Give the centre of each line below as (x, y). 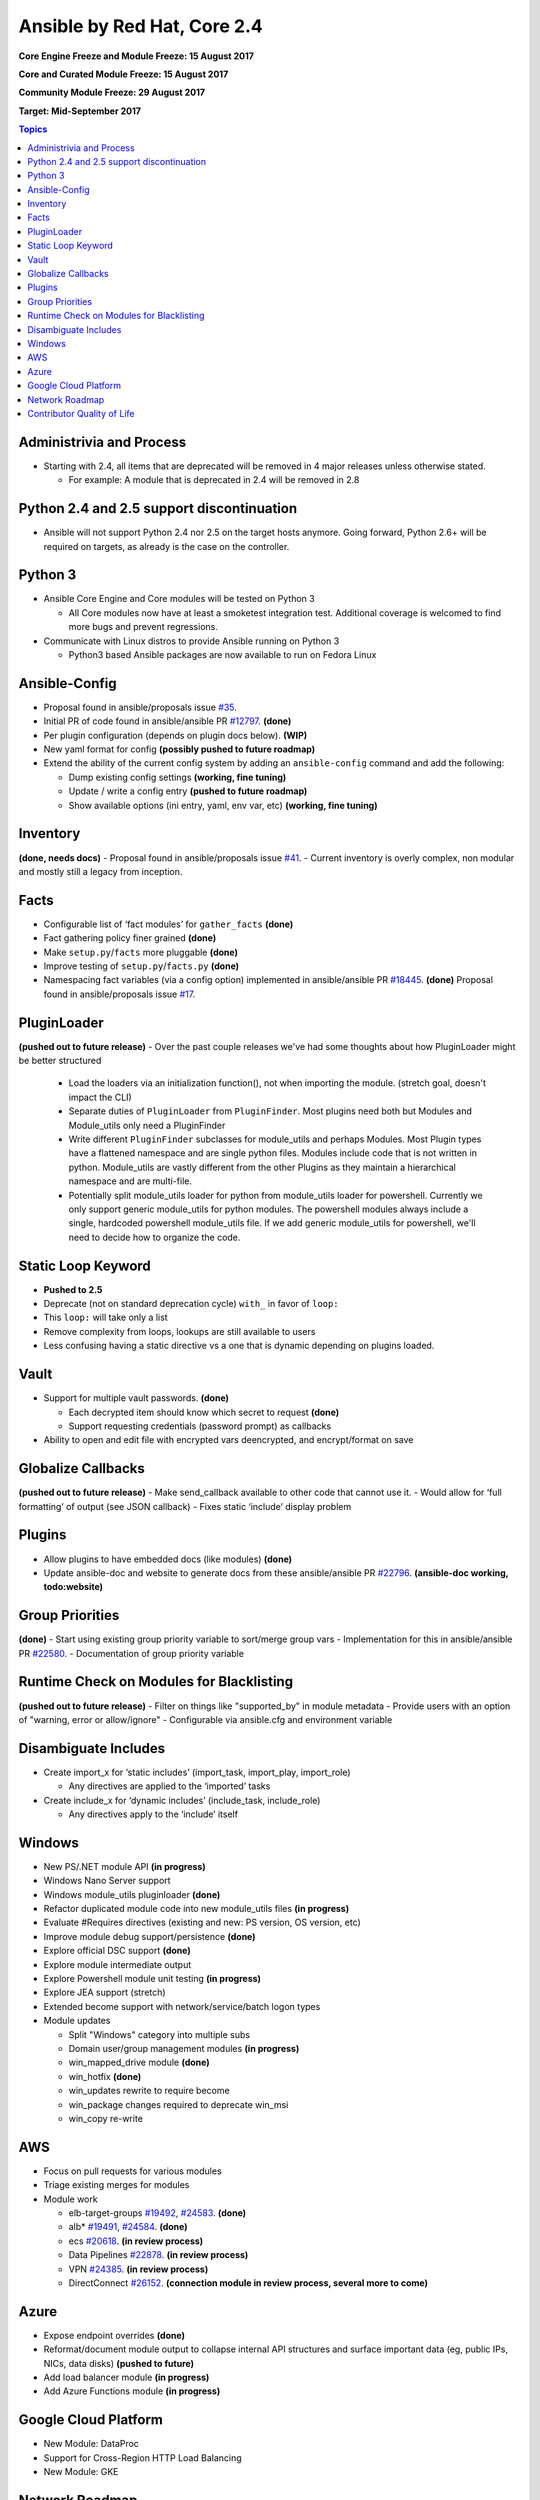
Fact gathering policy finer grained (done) (130, 938)
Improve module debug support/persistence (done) (149, 1936)
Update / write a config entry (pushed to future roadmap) (188, 791)
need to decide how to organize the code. (154, 1237)
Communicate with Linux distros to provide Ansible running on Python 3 (191, 641)
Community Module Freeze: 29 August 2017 (111, 92)
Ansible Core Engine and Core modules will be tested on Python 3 (179, 599)
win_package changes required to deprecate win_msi (178, 2104)
